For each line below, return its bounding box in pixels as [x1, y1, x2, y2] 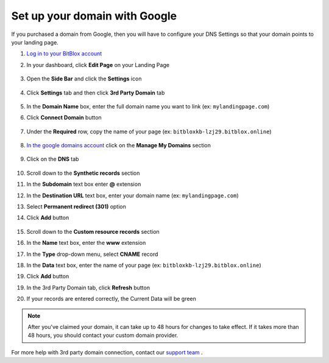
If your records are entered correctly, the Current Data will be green [26, 295, 196, 303]
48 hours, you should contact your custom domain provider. [27, 332, 179, 339]
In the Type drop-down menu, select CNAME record [26, 250, 158, 258]
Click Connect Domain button [26, 114, 102, 121]
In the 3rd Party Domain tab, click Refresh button [26, 284, 150, 291]
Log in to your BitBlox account [26, 50, 102, 57]
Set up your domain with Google [11, 9, 177, 23]
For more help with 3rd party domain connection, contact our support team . [11, 348, 203, 356]
